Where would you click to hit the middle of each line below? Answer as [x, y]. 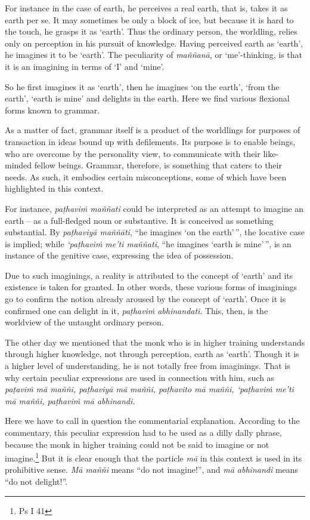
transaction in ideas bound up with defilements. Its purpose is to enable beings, [150, 141]
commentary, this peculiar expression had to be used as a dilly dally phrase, [143, 432]
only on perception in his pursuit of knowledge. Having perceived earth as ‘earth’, [154, 43]
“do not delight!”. [36, 481]
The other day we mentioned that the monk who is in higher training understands [155, 342]
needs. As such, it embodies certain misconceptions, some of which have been [146, 176]
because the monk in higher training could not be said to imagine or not [137, 444]
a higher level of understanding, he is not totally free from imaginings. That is [148, 366]
